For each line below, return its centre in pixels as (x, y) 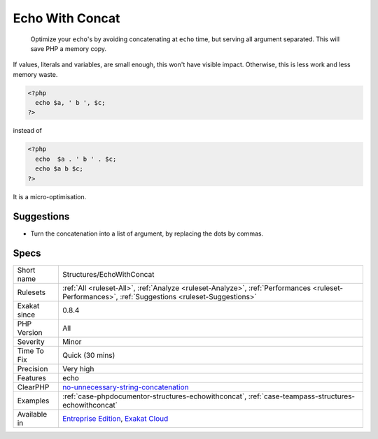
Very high (78, 369)
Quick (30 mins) (89, 355)
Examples (33, 401)
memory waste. (35, 74)
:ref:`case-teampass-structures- (302, 396)
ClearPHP (33, 387)
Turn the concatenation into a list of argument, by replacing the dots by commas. (147, 233)
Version (30, 333)
